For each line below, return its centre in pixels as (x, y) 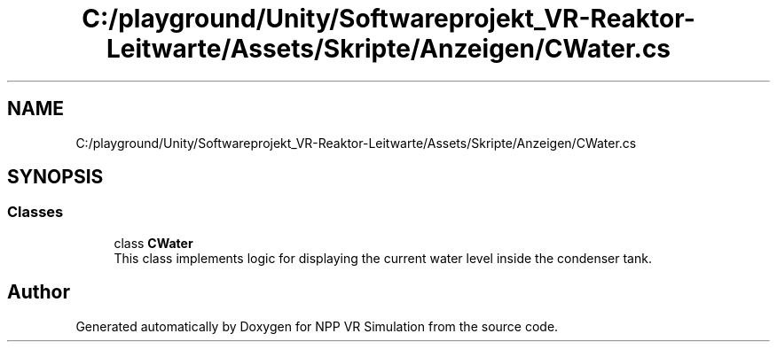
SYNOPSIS (55, 177)
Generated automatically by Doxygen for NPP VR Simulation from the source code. (317, 326)
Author (39, 292)
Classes (35, 212)
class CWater (153, 243)
